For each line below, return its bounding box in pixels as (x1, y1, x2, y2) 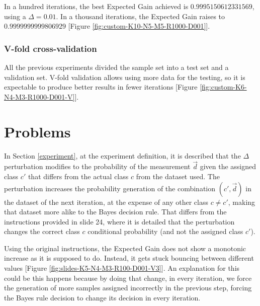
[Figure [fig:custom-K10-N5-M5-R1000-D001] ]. (68, 21, 210, 31)
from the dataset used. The (136, 171, 220, 181)
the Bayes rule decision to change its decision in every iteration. (4, 292, 201, 302)
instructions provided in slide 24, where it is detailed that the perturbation (4, 216, 235, 226)
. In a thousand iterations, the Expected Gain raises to (56, 11, 225, 21)
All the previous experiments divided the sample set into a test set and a (4, 62, 229, 72)
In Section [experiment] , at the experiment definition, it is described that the (4, 150, 241, 161)
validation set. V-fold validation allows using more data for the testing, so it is (4, 71, 245, 82)
